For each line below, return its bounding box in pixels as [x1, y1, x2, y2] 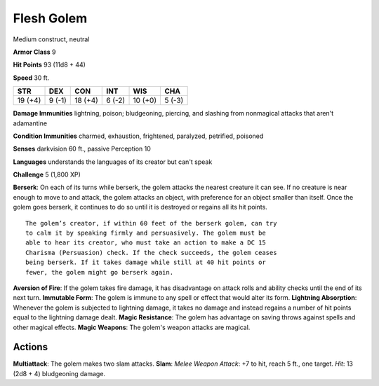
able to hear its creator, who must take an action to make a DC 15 [25, 239, 266, 247]
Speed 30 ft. [13, 74, 50, 82]
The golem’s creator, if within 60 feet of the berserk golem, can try [25, 219, 277, 227]
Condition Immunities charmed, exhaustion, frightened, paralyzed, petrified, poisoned [13, 132, 264, 140]
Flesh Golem [13, 11, 88, 26]
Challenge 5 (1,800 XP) [13, 170, 81, 179]
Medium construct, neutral [13, 35, 90, 43]
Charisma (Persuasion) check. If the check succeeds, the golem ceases [25, 249, 277, 256]
